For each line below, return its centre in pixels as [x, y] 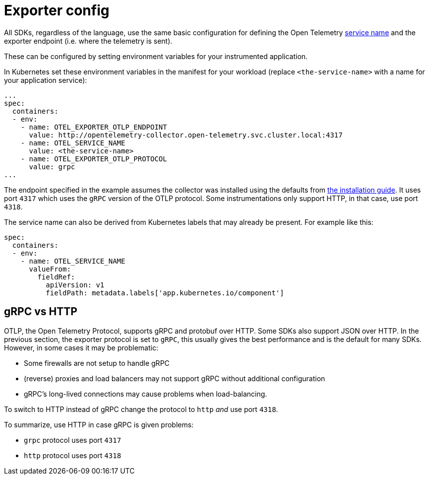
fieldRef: [56, 277]
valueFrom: [50, 269]
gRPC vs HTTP [41, 312]
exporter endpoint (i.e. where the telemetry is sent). [88, 41]
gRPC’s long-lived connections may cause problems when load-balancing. [146, 394]
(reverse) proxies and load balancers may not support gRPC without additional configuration [175, 378]
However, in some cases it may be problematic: [81, 347]
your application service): [46, 80]
